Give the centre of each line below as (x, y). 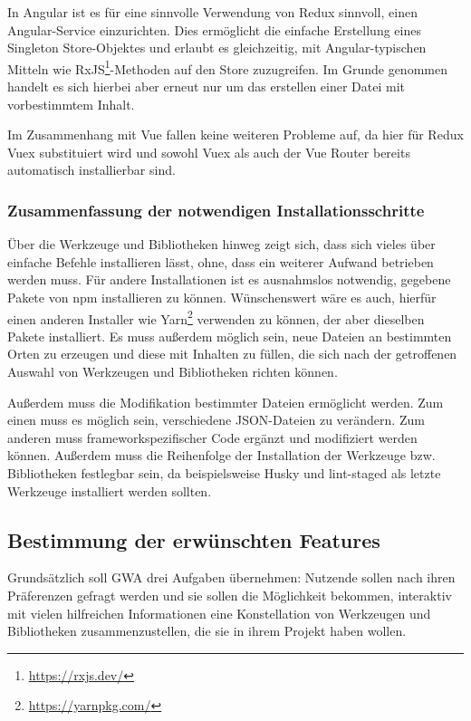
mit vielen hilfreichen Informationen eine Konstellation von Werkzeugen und (219, 613)
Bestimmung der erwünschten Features (194, 539)
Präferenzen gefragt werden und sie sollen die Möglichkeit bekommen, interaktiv (230, 595)
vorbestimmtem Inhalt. (71, 104)
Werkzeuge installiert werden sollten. (110, 490)
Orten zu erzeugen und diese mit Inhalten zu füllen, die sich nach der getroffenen (232, 354)
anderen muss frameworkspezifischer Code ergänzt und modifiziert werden (212, 437)
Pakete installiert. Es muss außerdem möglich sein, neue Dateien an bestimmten (230, 336)
